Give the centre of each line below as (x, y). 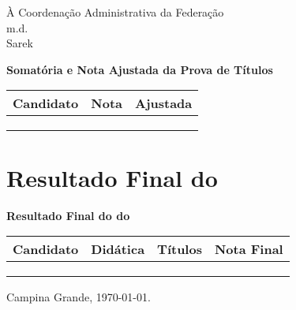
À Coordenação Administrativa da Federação (115, 12)
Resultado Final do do (68, 215)
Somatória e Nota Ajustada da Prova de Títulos (140, 69)
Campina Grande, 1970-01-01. (79, 297)
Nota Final (249, 249)
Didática (118, 249)
